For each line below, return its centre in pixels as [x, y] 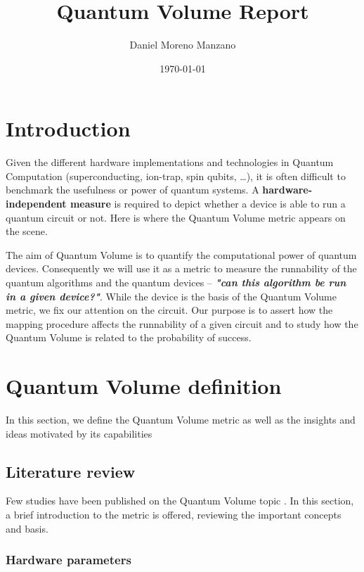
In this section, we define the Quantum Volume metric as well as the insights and [181, 420]
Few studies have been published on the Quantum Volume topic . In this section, [180, 501]
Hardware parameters [69, 560]
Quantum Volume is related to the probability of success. [129, 337]
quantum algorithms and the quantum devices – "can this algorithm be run [176, 282]
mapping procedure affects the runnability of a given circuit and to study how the [182, 323]
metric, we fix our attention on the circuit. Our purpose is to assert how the [169, 310]
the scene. [27, 231]
